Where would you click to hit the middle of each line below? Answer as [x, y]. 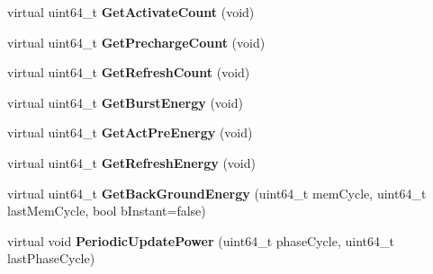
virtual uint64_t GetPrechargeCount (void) [136, 42]
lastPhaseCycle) [51, 258]
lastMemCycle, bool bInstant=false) [107, 211]
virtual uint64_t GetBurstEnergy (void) [125, 102]
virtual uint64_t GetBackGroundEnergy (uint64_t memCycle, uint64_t [217, 193]
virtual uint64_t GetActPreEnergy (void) [130, 133]
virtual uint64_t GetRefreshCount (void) [129, 72]
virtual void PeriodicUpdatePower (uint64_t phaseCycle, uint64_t [201, 240]
